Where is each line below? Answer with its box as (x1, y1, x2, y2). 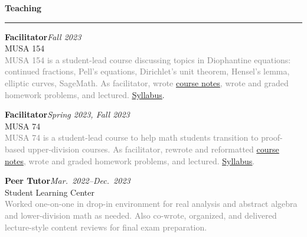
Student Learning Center (5, 186, 94, 198)
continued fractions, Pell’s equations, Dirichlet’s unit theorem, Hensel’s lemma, (5, 65, 290, 77)
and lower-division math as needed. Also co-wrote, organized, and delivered (5, 209, 277, 221)
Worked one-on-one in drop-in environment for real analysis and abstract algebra (5, 197, 298, 210)
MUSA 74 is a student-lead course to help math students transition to (5, 131, 259, 144)
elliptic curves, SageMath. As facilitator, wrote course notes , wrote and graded (5, 76, 289, 89)
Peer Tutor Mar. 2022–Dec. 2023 (5, 174, 130, 187)
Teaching (5, 2, 42, 14)
